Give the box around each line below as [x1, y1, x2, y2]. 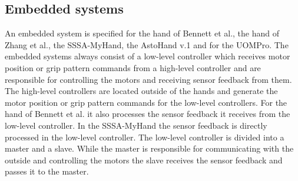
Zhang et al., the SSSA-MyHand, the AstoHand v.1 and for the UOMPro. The [5, 38, 289, 51]
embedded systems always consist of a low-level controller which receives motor [5, 50, 290, 62]
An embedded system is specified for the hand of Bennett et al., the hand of [5, 27, 280, 39]
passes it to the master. [5, 165, 89, 177]
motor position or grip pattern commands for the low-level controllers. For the [5, 96, 287, 108]
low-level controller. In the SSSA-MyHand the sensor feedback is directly [5, 119, 267, 131]
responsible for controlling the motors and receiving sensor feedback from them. [5, 73, 292, 85]
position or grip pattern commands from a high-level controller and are [5, 61, 261, 73]
